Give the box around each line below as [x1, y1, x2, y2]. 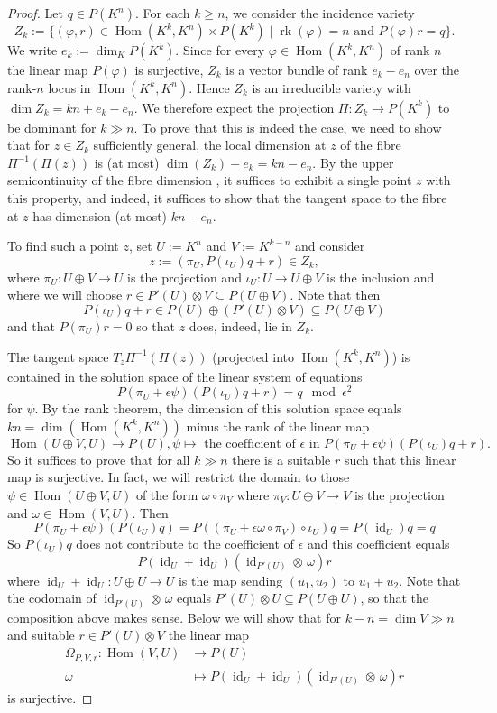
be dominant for [7, 117, 97, 136]
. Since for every [175, 41, 265, 59]
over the [414, 60, 460, 79]
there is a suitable [232, 449, 331, 468]
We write [7, 41, 58, 59]
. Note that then [290, 285, 381, 304]
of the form [135, 485, 198, 504]
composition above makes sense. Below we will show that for [7, 607, 341, 626]
